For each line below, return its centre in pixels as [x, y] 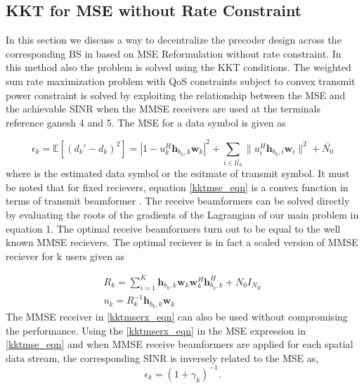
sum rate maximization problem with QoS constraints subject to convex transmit [181, 80]
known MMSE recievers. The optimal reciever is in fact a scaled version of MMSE [182, 242]
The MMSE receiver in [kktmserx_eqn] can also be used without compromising [177, 317]
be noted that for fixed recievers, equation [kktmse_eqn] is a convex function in [177, 187]
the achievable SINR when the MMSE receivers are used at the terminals [163, 109]
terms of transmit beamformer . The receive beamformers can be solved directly [178, 201]
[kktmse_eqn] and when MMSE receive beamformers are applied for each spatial [180, 344]
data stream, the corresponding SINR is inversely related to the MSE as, [162, 357]
